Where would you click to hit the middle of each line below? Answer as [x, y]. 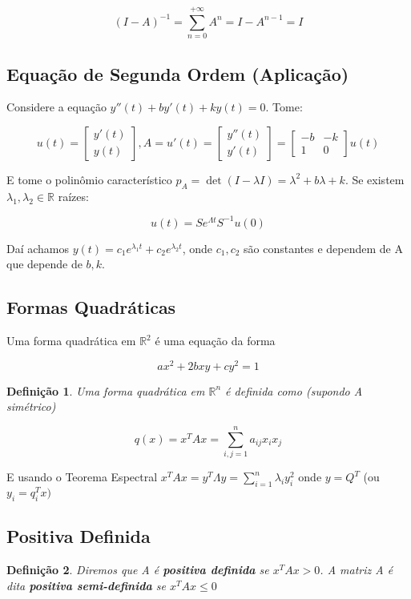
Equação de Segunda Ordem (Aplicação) [178, 73]
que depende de [44, 264]
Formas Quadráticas [91, 307]
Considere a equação [56, 107]
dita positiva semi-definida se [86, 585]
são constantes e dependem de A [323, 248]
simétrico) [31, 406]
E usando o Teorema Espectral [82, 477]
